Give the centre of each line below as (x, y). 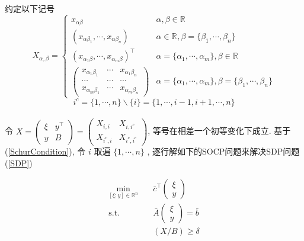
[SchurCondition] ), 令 (47, 151)
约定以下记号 (30, 8)
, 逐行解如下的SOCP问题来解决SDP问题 (223, 151)
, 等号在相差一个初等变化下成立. (209, 131)
